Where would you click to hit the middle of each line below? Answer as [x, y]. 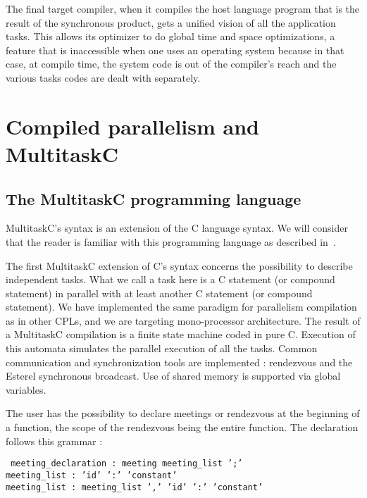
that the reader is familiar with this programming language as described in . [171, 241]
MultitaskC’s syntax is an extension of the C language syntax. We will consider [177, 228]
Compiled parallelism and [132, 126]
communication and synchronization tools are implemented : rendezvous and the [179, 362]
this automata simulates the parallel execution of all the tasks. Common [162, 348]
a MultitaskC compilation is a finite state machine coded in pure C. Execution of [181, 334]
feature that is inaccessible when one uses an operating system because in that [175, 50]
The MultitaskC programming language [154, 198]
